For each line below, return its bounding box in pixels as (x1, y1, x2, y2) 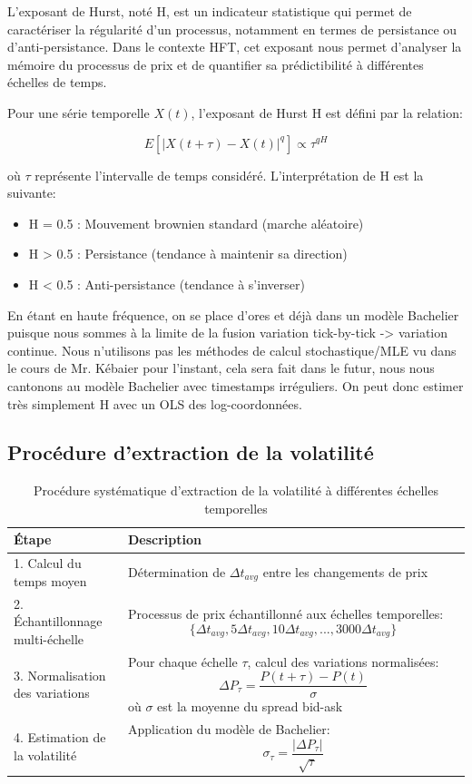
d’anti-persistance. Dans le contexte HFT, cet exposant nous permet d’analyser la (7, 37, 462, 56)
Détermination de (128, 562, 226, 581)
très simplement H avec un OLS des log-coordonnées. (7, 394, 302, 413)
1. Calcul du (14, 554, 82, 573)
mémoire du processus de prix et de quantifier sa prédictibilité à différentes (7, 54, 424, 73)
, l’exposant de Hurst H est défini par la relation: (191, 103, 463, 122)
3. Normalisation (14, 665, 106, 684)
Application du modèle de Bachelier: (128, 720, 330, 739)
